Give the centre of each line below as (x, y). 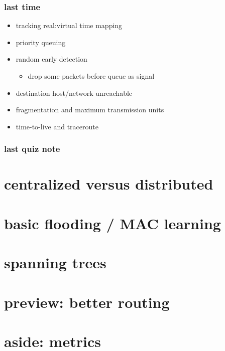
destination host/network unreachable (74, 93)
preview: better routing (87, 302)
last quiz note (32, 149)
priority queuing (41, 42)
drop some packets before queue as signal (91, 76)
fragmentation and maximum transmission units (90, 110)
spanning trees (55, 262)
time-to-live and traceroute (57, 126)
